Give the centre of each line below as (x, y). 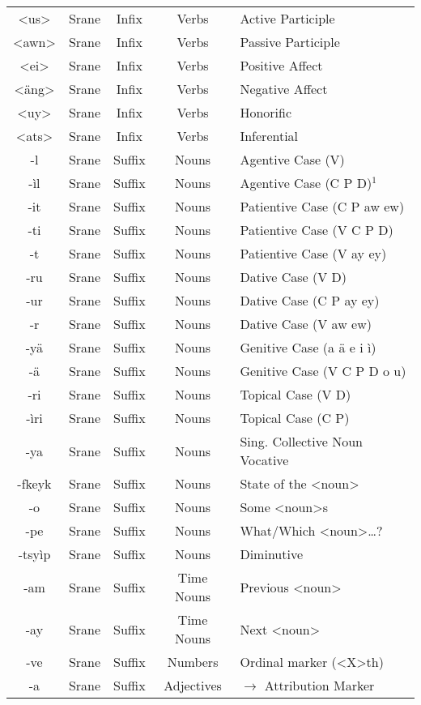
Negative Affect (284, 89)
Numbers (193, 662)
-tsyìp (34, 554)
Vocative (264, 460)
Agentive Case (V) (292, 159)
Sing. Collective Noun (302, 441)
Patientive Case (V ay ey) (313, 253)
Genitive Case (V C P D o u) (323, 371)
